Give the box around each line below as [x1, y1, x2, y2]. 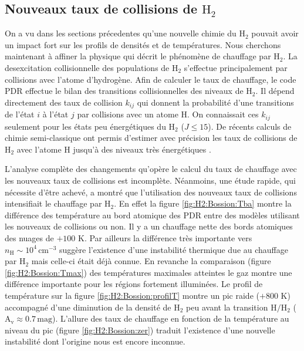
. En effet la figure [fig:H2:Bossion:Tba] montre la [114, 197, 292, 210]
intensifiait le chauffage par [5, 197, 102, 210]
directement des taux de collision [5, 96, 123, 108]
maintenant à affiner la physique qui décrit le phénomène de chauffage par [5, 50, 271, 62]
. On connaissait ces [187, 108, 259, 120]
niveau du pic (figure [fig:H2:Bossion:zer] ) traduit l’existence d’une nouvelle [5, 323, 275, 336]
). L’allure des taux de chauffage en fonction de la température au [52, 312, 289, 325]
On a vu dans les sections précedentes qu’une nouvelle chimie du [5, 27, 237, 39]
